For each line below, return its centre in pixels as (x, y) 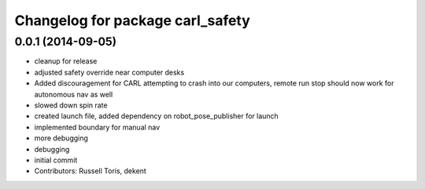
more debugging (61, 138)
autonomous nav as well (74, 94)
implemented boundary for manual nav (97, 127)
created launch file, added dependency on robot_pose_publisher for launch (156, 116)
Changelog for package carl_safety (133, 20)
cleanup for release (66, 61)
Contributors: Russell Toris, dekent (91, 171)
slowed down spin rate (71, 105)
